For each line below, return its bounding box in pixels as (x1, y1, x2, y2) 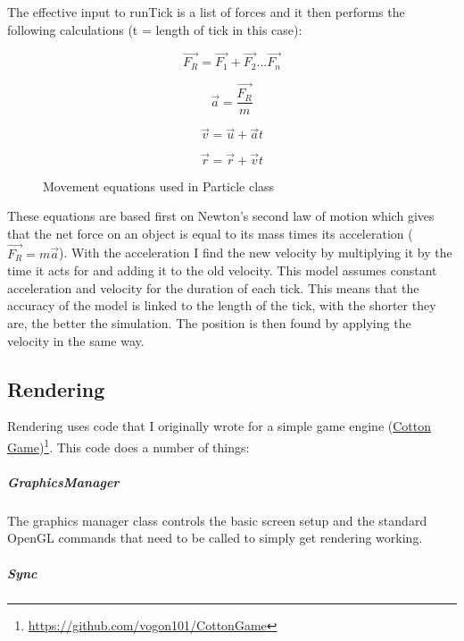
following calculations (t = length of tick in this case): (7, 20, 302, 38)
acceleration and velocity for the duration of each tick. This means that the (7, 278, 419, 297)
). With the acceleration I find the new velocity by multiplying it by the (58, 243, 452, 262)
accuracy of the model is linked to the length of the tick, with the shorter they (7, 296, 436, 315)
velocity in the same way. (7, 331, 145, 350)
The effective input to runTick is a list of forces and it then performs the (7, 3, 405, 21)
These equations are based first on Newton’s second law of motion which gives (7, 207, 435, 225)
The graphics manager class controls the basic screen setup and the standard (7, 510, 427, 529)
